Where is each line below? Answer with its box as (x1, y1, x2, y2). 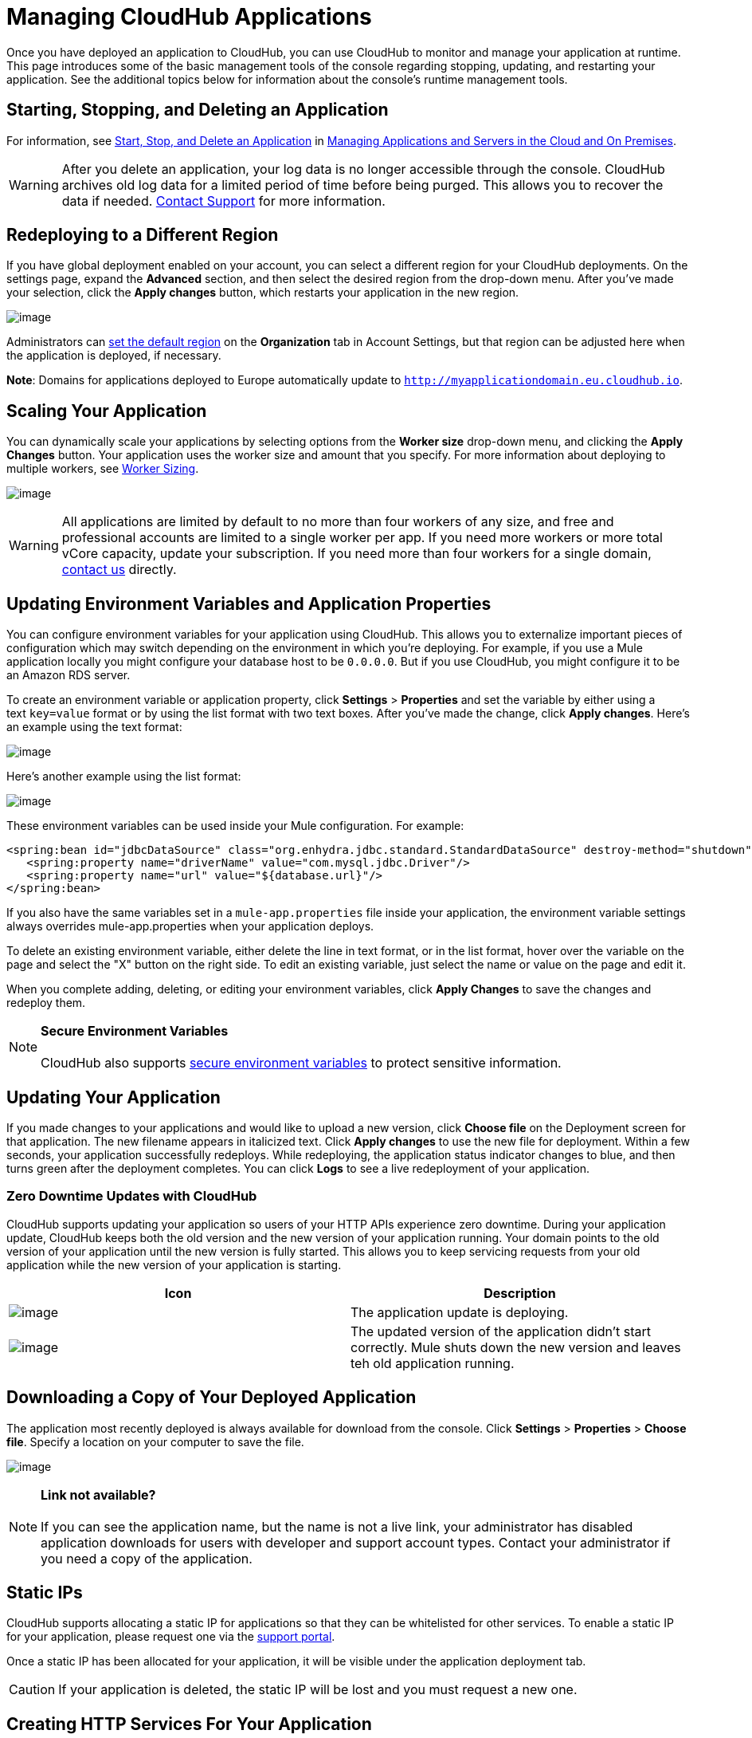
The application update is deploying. (351, 1303, 569, 1320)
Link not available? (41, 1486, 156, 1503)
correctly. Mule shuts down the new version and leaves (351, 1339, 681, 1355)
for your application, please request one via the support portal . (6, 1630, 335, 1644)
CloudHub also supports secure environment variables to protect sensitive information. (41, 1055, 562, 1072)
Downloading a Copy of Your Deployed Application (6, 1387, 417, 1408)
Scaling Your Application (6, 400, 207, 421)
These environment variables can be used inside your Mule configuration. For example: (6, 819, 464, 833)
